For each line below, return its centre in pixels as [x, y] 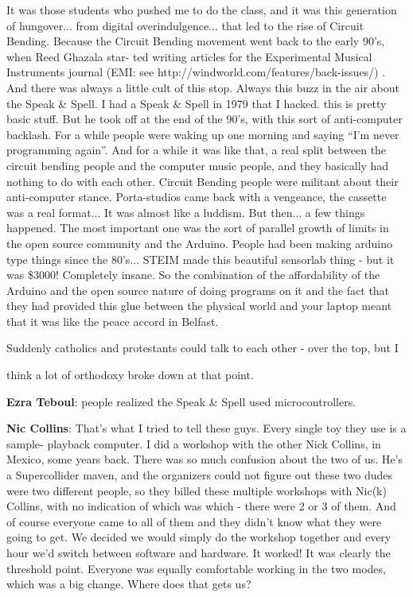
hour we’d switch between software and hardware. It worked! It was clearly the [199, 552]
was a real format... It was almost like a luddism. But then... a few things [186, 212]
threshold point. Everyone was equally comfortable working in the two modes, [196, 568]
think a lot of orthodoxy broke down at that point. [130, 375]
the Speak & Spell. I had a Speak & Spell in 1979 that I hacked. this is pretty [197, 103]
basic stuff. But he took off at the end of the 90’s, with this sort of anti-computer [205, 119]
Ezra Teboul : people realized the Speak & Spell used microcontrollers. [181, 401]
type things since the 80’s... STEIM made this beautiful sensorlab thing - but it [201, 259]
